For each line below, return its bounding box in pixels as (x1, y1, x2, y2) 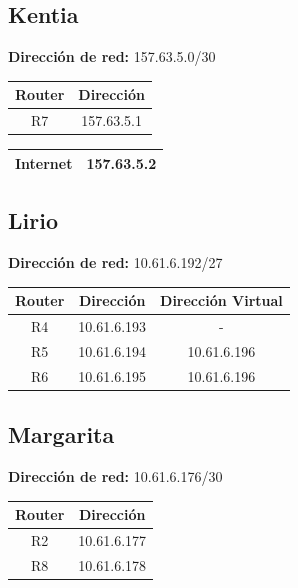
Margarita (8, 419, 115, 450)
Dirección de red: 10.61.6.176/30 (8, 465, 223, 486)
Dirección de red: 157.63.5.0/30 (8, 46, 216, 67)
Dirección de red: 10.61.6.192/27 (8, 252, 223, 273)
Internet (15, 152, 73, 173)
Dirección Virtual (160, 290, 283, 311)
